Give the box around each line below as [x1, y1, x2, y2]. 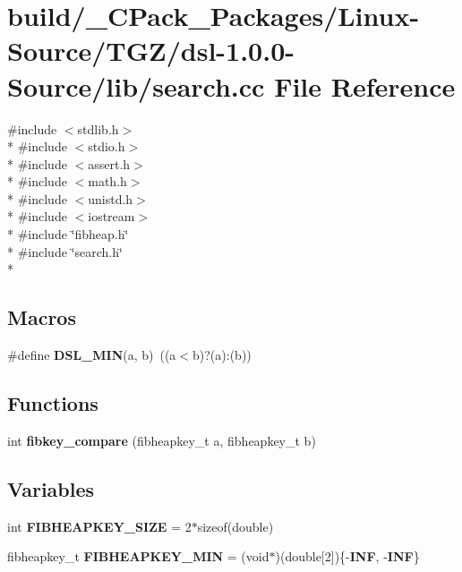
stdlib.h [77, 119, 119, 138]
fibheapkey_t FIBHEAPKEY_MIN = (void [7, 547, 269, 566]
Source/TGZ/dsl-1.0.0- [7, 32, 295, 69]
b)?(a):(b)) [192, 346, 252, 364]
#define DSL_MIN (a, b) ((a [7, 346, 176, 364]
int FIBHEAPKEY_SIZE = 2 [7, 517, 192, 535]
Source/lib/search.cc [7, 67, 265, 104]
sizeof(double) [197, 517, 274, 535]
